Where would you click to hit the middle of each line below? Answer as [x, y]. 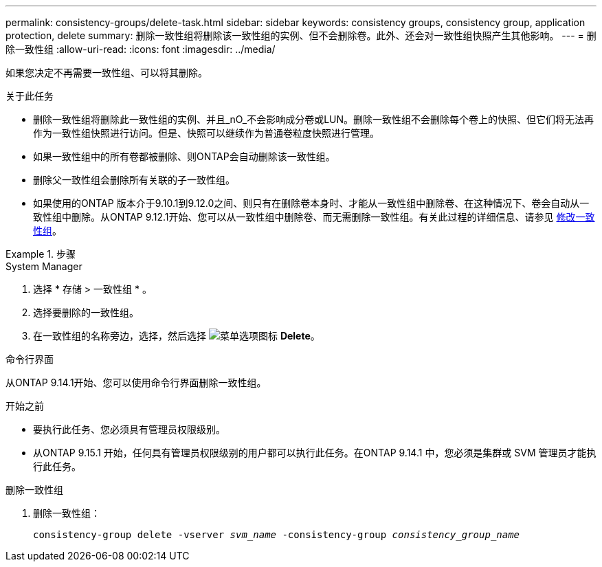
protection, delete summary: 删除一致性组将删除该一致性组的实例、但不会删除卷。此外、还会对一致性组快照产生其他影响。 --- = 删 [301, 35]
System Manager [44, 266]
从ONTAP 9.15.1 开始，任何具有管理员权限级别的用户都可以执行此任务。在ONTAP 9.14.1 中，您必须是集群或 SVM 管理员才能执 [315, 453]
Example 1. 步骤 [41, 254]
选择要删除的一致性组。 [86, 312]
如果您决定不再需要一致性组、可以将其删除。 [107, 73]
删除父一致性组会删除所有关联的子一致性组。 [134, 180]
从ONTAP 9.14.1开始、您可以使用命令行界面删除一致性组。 [136, 382]
